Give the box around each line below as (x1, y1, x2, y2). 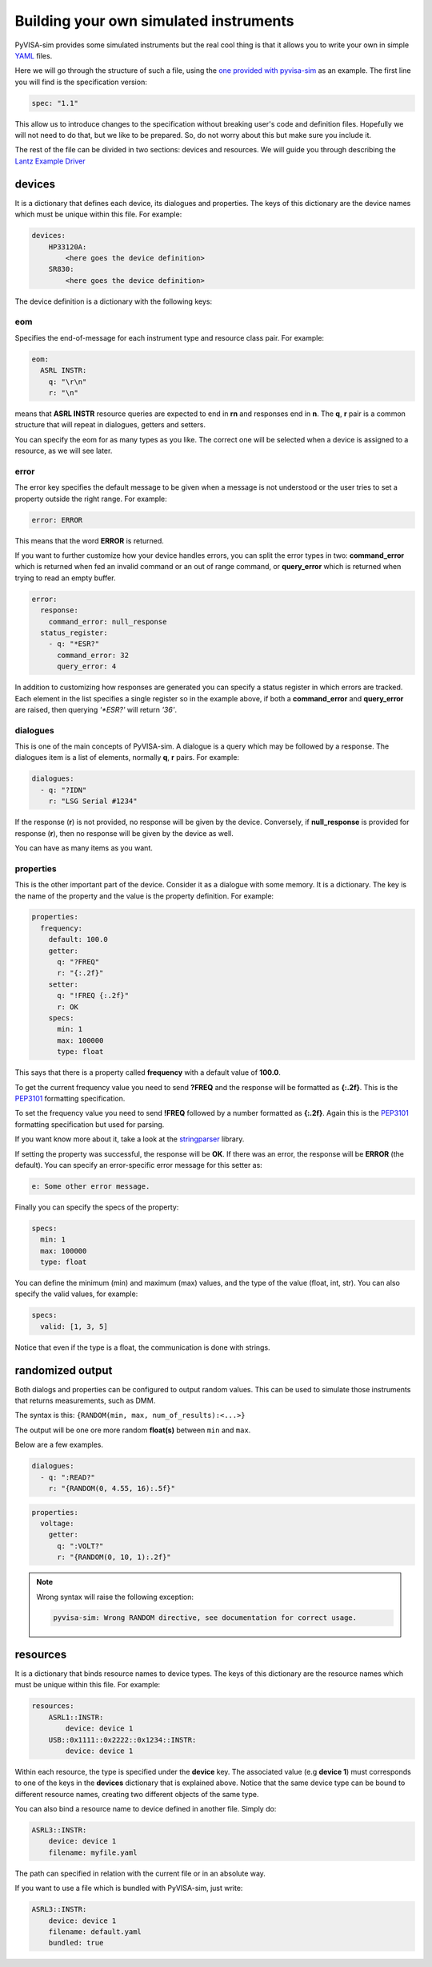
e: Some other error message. (31, 1181, 150, 1190)
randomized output (14, 1363, 113, 1377)
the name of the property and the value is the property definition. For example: (14, 891, 274, 901)
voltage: (40, 1519, 74, 1528)
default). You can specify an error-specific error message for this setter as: (14, 1160, 263, 1169)
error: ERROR (31, 515, 83, 524)
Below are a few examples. (14, 1440, 104, 1450)
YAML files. (14, 50, 53, 60)
